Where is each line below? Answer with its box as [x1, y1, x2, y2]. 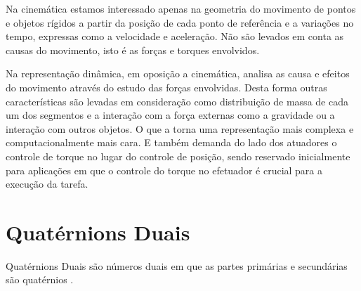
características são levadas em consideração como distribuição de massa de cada [6, 93, 348, 108]
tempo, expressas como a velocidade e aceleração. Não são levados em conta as [6, 29, 344, 44]
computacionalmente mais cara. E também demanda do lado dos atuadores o [6, 135, 337, 150]
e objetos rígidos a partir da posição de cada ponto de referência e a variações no [6, 15, 354, 30]
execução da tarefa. [6, 176, 88, 191]
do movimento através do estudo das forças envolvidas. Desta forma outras [6, 79, 327, 94]
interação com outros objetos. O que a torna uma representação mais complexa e [6, 121, 354, 136]
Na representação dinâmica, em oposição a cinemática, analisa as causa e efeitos [6, 66, 350, 81]
